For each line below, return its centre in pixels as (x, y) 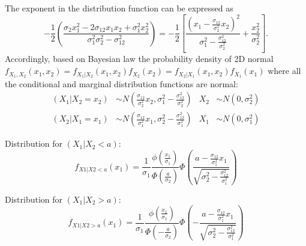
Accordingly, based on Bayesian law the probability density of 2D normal (139, 59)
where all (284, 71)
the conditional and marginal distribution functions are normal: (121, 83)
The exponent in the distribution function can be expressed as (119, 8)
